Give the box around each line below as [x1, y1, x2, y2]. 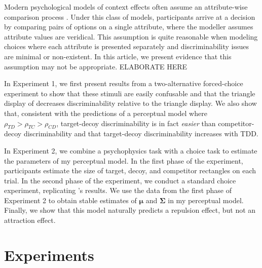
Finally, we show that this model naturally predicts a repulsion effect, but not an [4, 205, 256, 215]
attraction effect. [4, 215, 56, 225]
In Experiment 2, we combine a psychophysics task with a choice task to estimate [4, 145, 257, 156]
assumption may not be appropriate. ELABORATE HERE [4, 61, 188, 71]
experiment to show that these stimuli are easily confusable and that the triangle [4, 88, 255, 98]
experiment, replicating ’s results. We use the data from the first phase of [4, 185, 232, 196]
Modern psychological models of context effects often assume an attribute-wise [4, 2, 248, 12]
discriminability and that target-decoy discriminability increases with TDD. [23, 128, 258, 139]
